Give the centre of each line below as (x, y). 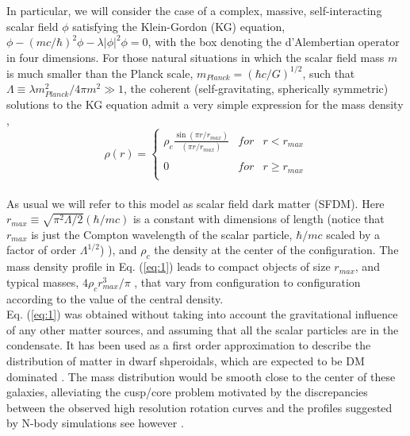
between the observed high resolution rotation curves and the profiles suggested (199, 407)
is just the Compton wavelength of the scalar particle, (162, 234)
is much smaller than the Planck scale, (100, 73)
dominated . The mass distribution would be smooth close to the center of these (201, 376)
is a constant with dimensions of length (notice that (259, 219)
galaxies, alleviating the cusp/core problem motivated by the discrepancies (187, 392)
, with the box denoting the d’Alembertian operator (274, 42)
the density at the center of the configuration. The (276, 250)
